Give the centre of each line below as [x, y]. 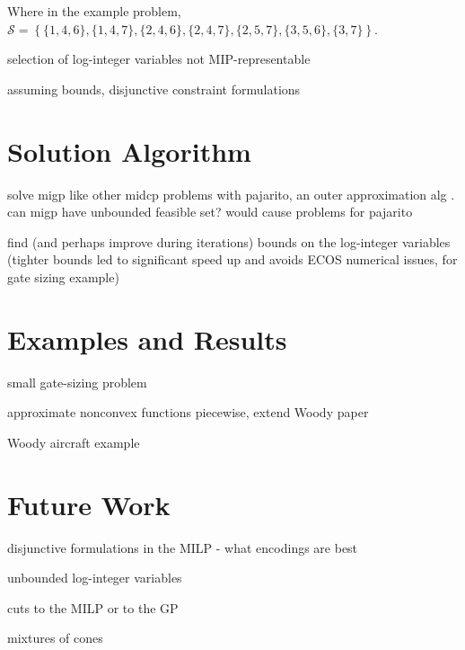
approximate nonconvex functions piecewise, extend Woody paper [188, 412]
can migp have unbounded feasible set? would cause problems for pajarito [210, 212]
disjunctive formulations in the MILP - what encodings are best [183, 547]
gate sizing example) [63, 276]
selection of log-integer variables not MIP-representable [159, 59]
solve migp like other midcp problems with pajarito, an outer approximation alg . [231, 194]
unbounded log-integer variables [95, 578]
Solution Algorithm [129, 151]
